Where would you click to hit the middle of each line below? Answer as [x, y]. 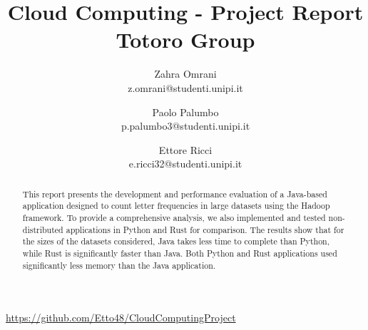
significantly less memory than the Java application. [119, 265]
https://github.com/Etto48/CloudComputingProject [121, 318]
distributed [43, 229]
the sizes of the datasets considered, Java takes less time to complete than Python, [176, 241]
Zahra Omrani [185, 74]
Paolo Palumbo [185, 112]
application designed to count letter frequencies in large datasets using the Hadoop [176, 206]
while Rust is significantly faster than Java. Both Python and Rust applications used [180, 253]
